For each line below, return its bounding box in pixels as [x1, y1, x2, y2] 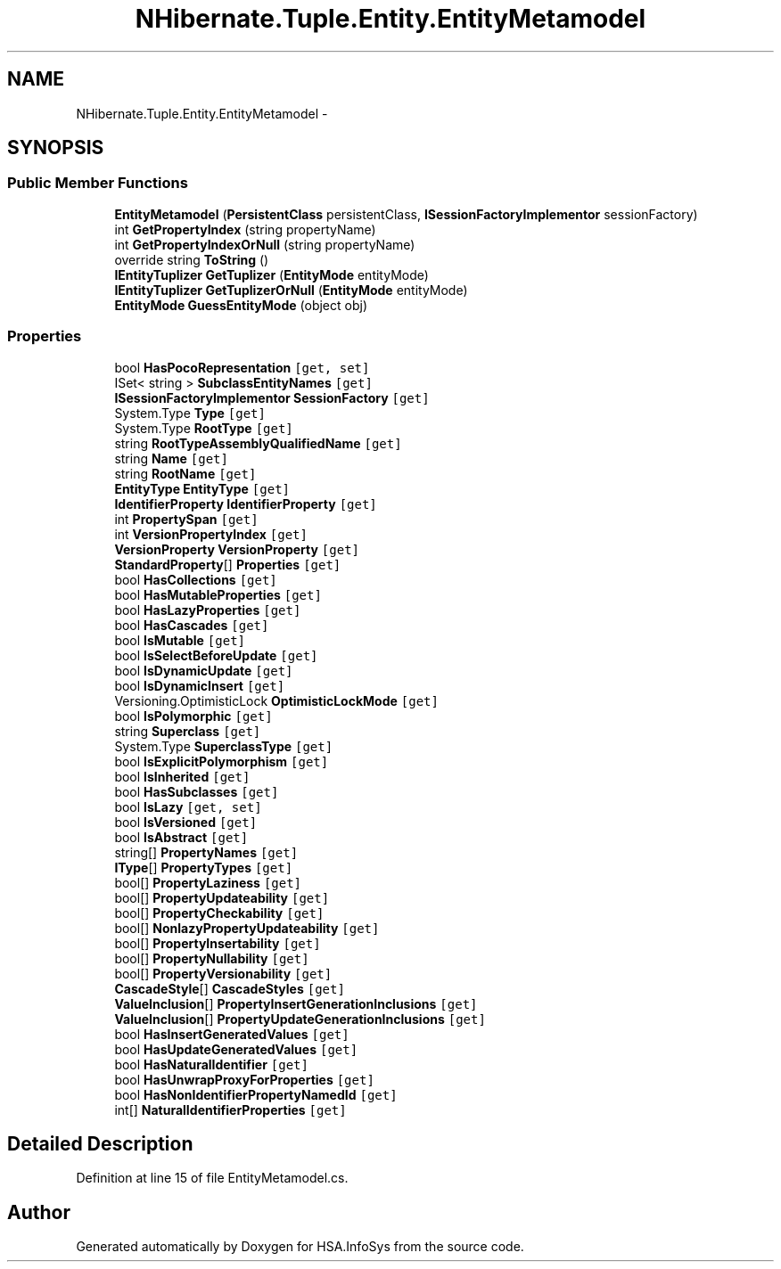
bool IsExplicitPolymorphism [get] [114, 753, 329, 769]
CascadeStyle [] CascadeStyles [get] [114, 980, 345, 996]
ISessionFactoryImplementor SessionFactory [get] [114, 389, 430, 405]
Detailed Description [7, 1132, 193, 1155]
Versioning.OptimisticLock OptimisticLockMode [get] [114, 692, 439, 708]
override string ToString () [114, 251, 269, 267]
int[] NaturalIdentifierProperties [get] [114, 1101, 347, 1118]
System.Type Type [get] [114, 405, 266, 421]
